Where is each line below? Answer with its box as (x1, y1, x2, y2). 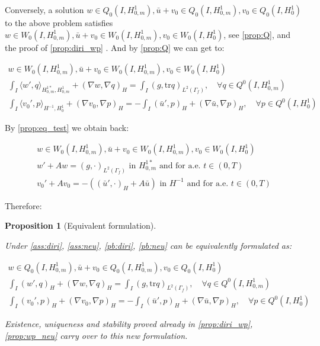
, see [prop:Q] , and (223, 28, 291, 40)
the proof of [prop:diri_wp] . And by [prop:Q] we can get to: (5, 41, 225, 53)
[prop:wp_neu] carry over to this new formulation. (5, 329, 188, 341)
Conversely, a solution (5, 4, 84, 15)
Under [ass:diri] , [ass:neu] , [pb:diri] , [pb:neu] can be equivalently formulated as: (5, 239, 292, 251)
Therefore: (5, 199, 42, 212)
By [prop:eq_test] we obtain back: (5, 121, 129, 133)
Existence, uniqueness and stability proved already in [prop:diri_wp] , (5, 318, 253, 330)
